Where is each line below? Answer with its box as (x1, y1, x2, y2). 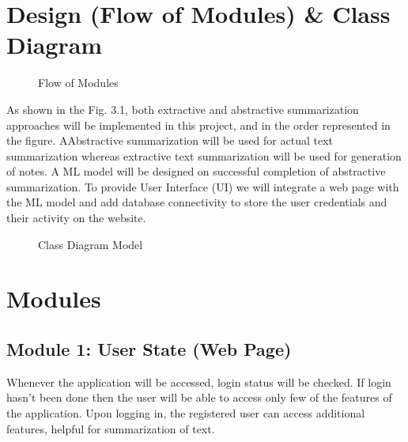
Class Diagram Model (38, 236, 143, 252)
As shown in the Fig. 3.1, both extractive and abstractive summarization (6, 100, 359, 117)
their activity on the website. (6, 210, 146, 226)
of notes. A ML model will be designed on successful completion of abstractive (6, 163, 386, 179)
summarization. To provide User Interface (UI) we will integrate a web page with (6, 178, 399, 195)
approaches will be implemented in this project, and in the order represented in (6, 116, 391, 133)
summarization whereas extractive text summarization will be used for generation (6, 147, 402, 164)
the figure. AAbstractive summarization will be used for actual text (6, 132, 333, 149)
